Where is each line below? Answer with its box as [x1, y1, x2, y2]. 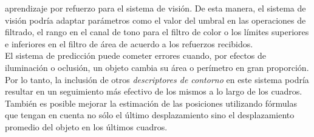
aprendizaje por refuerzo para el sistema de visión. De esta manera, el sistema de [5, 2, 306, 14]
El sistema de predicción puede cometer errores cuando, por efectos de [5, 49, 267, 62]
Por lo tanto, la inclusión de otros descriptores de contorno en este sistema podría [5, 73, 309, 85]
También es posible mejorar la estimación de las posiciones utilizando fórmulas [5, 96, 297, 109]
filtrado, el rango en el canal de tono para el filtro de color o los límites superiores [5, 25, 309, 38]
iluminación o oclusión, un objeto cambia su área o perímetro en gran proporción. [5, 61, 309, 73]
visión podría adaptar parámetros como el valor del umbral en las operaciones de [5, 13, 306, 26]
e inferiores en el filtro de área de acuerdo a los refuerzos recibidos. [5, 37, 253, 50]
